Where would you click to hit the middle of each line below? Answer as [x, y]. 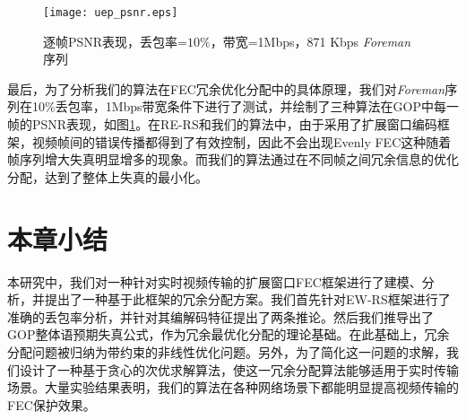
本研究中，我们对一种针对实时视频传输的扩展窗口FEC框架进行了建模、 [215, 281]
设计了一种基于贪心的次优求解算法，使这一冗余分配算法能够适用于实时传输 [239, 369]
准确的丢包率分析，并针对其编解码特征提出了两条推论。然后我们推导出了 [220, 316]
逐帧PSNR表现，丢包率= [116, 41]
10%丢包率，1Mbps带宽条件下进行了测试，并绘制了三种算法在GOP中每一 [245, 106]
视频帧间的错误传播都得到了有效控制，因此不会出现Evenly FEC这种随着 [242, 141]
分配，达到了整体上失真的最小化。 [108, 176]
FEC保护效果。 [52, 404]
